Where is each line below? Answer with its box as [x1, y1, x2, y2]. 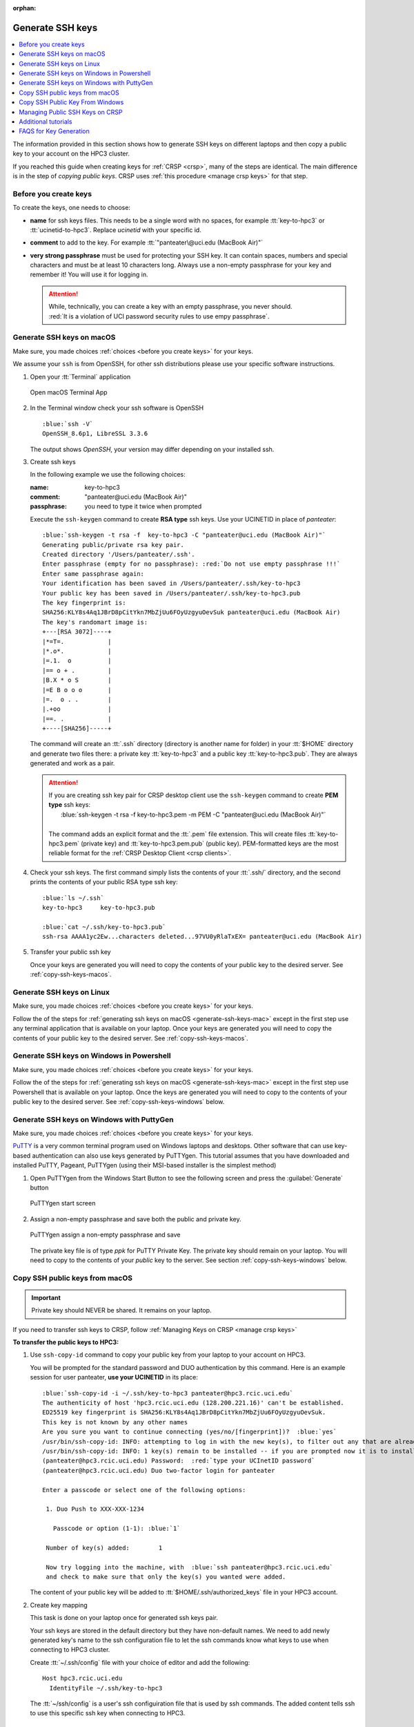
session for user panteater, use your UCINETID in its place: [30, 1373, 198, 1382]
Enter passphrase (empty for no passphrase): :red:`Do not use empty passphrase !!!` [42, 560, 341, 568]
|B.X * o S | [42, 676, 112, 684]
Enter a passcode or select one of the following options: [42, 1486, 246, 1494]
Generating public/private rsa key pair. [42, 541, 184, 548]
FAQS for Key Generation [19, 127, 90, 135]
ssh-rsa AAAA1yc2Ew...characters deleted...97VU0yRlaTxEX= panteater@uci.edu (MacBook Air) [42, 933, 362, 941]
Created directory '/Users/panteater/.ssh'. [42, 551, 196, 559]
